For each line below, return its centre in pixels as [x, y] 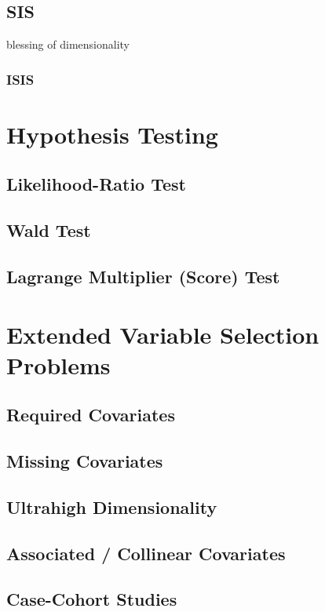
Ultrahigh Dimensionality [112, 506]
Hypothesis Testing [112, 134]
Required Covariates [91, 415]
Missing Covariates [85, 461]
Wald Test [49, 230]
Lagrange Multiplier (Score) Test [143, 276]
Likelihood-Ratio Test [96, 184]
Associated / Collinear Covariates [146, 553]
